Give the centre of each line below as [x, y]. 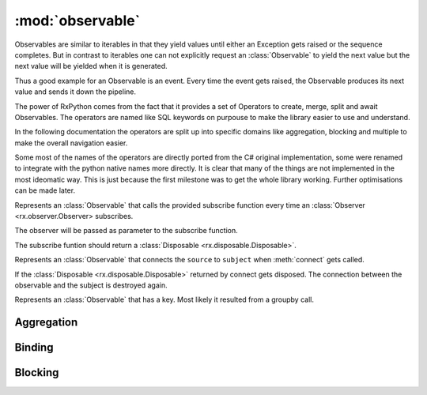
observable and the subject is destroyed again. [91, 285]
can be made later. [45, 190]
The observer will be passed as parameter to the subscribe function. [127, 231]
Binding [34, 348]
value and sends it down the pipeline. [75, 92]
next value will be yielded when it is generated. [91, 66]
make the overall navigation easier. [71, 143]
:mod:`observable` [77, 21]
